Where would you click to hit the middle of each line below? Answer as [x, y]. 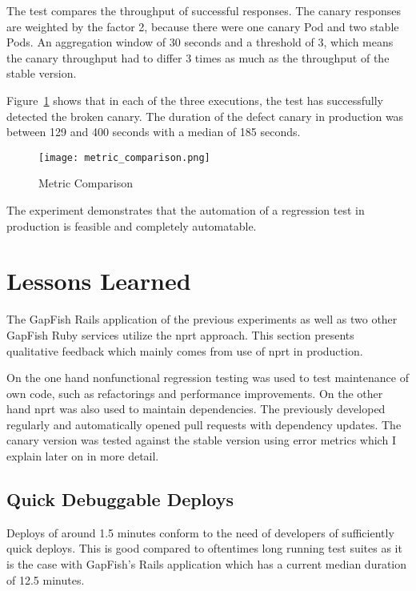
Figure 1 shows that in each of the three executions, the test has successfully [195, 100]
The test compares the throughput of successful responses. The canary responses [204, 10]
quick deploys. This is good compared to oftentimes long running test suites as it [204, 548]
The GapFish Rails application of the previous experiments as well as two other [202, 319]
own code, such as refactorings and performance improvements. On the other [195, 393]
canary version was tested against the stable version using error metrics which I [201, 440]
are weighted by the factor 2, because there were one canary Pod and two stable [203, 26]
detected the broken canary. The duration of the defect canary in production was [205, 116]
